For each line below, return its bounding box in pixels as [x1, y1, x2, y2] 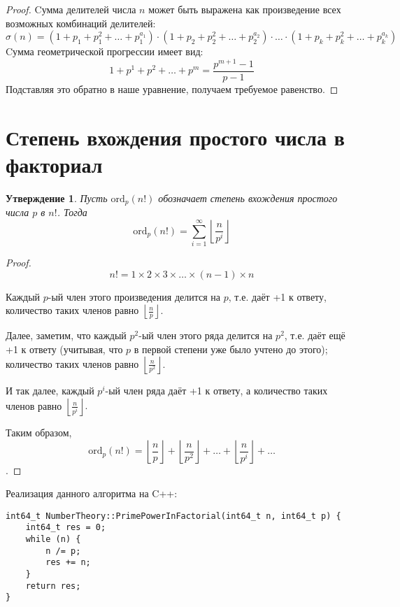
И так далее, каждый [6, 383, 94, 398]
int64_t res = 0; [25, 522, 106, 533]
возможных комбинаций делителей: [6, 15, 156, 30]
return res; [25, 580, 81, 591]
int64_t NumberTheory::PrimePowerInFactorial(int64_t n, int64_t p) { [6, 510, 341, 521]
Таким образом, [6, 424, 72, 439]
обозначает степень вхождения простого [158, 190, 338, 205]
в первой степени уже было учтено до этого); [134, 341, 328, 356]
